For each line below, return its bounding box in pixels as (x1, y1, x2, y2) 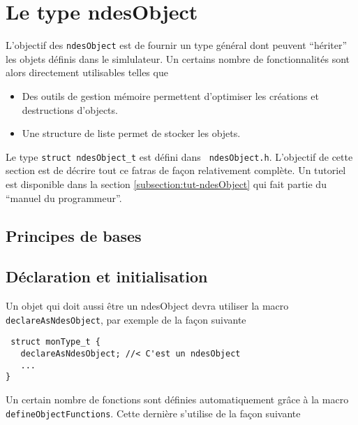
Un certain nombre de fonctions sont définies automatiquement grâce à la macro (6, 392, 349, 407)
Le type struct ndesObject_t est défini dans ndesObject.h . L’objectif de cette (6, 149, 353, 164)
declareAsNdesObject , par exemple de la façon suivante (6, 312, 246, 326)
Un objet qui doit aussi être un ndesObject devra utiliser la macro (6, 298, 289, 313)
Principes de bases (6, 224, 142, 246)
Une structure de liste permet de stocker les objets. (22, 126, 241, 141)
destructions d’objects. (22, 102, 118, 117)
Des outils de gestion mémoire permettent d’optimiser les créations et (22, 88, 319, 103)
